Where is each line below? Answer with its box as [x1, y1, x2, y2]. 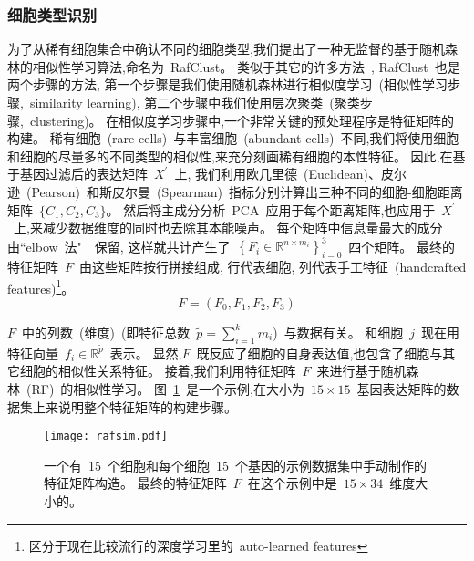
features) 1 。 [7, 275, 75, 297]
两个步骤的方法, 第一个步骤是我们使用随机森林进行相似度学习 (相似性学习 [7, 75, 448, 94]
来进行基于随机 [316, 361, 407, 380]
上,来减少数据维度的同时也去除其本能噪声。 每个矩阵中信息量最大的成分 [13, 218, 443, 237]
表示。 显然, [109, 343, 182, 362]
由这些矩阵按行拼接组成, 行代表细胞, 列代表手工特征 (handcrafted [79, 257, 467, 276]
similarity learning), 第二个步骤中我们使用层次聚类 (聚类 [29, 93, 360, 111]
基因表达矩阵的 [356, 379, 447, 398]
